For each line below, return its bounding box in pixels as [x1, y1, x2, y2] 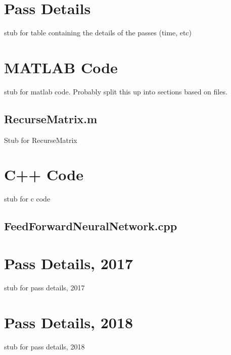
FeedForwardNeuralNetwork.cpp [4, 218, 177, 234]
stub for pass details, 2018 [4, 341, 85, 351]
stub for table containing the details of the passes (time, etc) [4, 27, 192, 38]
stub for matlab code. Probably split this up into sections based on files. [4, 86, 227, 96]
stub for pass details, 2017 [4, 282, 85, 292]
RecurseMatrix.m [4, 111, 98, 126]
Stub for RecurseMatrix [4, 134, 77, 145]
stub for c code [4, 193, 51, 204]
